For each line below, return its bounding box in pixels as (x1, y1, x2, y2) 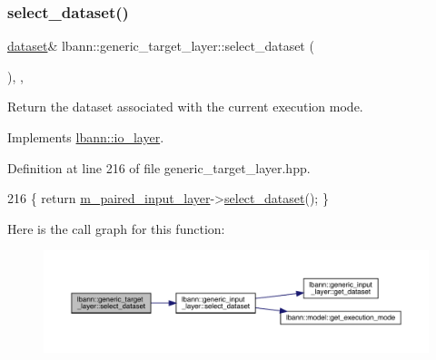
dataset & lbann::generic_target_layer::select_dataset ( (7, 36, 314, 55)
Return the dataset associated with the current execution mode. (7, 97, 363, 116)
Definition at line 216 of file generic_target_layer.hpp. (7, 158, 311, 177)
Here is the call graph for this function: (7, 219, 225, 238)
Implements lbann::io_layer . (7, 128, 164, 146)
